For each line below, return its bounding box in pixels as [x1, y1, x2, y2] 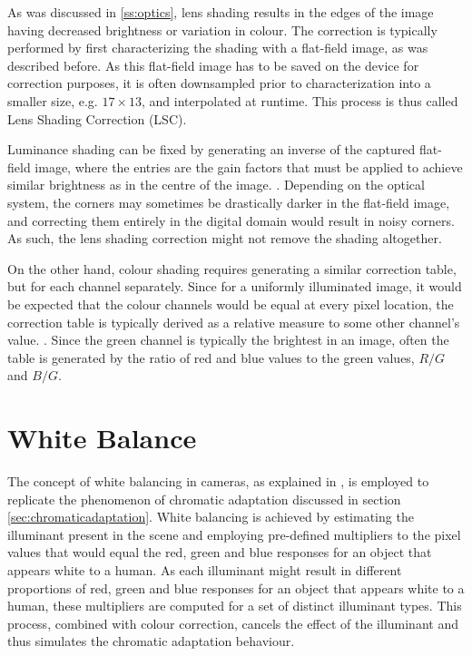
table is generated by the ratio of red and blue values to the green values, [7, 348, 415, 367]
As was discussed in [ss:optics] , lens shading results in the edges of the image [7, 3, 434, 21]
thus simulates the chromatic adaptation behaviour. [7, 632, 295, 651]
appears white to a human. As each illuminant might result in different [7, 560, 402, 579]
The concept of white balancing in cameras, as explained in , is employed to [7, 472, 429, 490]
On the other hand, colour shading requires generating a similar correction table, [7, 259, 457, 278]
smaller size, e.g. [7, 91, 98, 110]
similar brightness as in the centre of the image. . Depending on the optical [7, 175, 425, 194]
